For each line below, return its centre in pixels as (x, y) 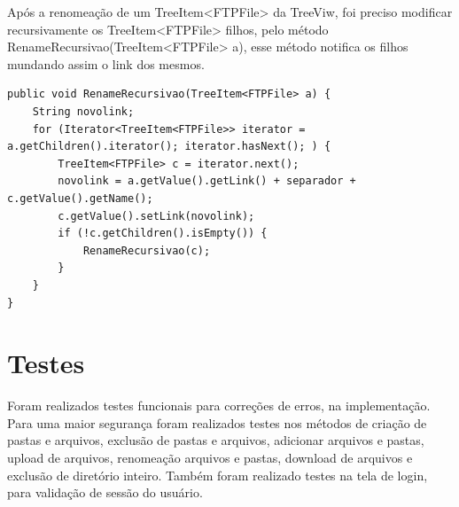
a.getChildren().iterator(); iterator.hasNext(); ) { (169, 147)
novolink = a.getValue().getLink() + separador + (207, 181)
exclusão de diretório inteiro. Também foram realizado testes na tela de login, (218, 475)
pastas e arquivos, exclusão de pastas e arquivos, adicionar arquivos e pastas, (216, 440)
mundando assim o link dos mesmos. (106, 63)
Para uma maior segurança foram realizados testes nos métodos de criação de (217, 422)
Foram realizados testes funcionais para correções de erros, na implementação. (219, 406)
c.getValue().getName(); (80, 198)
